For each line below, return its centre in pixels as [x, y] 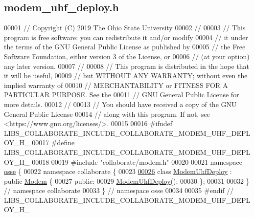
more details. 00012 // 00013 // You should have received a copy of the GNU [120, 104]
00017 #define [53, 142]
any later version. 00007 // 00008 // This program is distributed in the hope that [127, 66]
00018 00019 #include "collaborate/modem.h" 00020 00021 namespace [137, 162]
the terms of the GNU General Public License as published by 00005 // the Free [125, 47]
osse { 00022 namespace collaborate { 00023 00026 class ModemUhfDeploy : [118, 171]
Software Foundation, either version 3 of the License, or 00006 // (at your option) [127, 56]
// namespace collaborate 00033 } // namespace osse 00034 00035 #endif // [119, 190]
